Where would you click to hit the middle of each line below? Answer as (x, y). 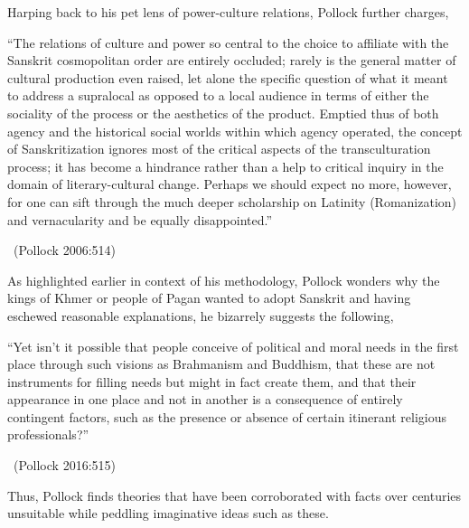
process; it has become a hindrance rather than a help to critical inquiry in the (225, 166)
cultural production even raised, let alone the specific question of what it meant (228, 77)
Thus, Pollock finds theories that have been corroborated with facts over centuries (234, 495)
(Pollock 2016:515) (64, 465)
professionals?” (48, 434)
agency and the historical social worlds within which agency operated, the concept (235, 131)
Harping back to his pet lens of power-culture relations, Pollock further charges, (228, 12)
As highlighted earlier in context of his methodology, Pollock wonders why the (224, 280)
